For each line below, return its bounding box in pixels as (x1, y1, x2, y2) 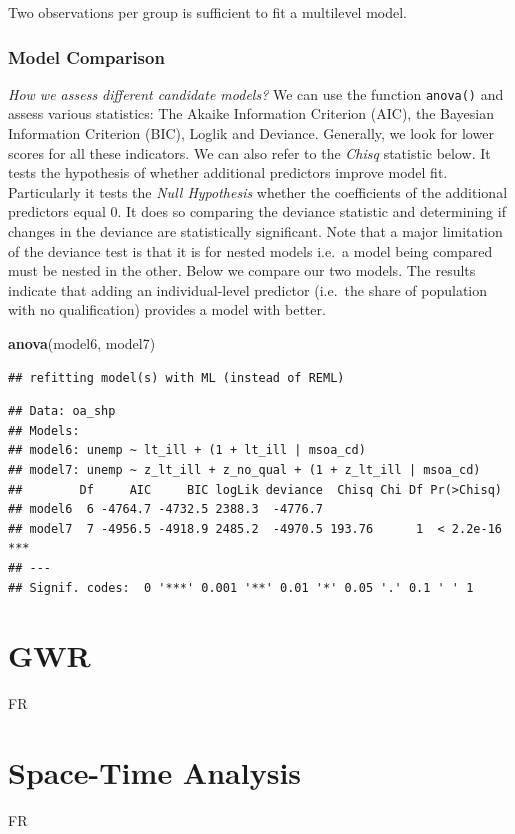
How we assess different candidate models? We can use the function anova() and (8, 83, 504, 104)
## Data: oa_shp (8, 404, 116, 419)
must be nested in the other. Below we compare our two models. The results (8, 260, 476, 281)
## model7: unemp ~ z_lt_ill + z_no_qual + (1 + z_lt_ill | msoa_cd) (8, 462, 481, 477)
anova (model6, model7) (8, 333, 156, 353)
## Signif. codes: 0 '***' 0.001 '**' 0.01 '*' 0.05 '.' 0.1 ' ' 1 (8, 580, 474, 595)
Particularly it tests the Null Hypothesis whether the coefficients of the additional (8, 181, 508, 202)
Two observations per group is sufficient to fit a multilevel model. (8, 2, 408, 22)
